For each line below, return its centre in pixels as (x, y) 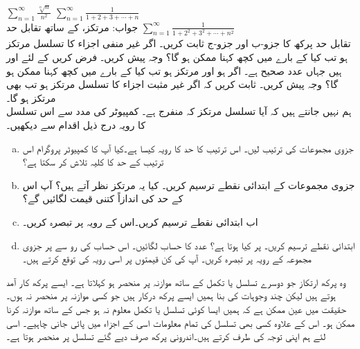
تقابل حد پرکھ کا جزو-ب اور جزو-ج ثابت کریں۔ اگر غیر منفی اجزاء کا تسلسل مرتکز (179, 43)
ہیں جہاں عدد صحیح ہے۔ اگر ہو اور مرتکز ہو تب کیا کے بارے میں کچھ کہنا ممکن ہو (174, 70)
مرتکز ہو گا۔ (31, 97)
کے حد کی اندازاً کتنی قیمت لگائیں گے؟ (103, 198)
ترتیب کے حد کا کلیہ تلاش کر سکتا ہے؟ (93, 162)
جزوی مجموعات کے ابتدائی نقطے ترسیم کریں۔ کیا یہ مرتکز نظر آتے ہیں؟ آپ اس (189, 185)
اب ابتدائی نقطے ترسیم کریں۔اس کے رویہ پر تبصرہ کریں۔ (140, 221)
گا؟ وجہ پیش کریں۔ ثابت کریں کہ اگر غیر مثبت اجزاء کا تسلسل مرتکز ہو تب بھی (172, 84)
